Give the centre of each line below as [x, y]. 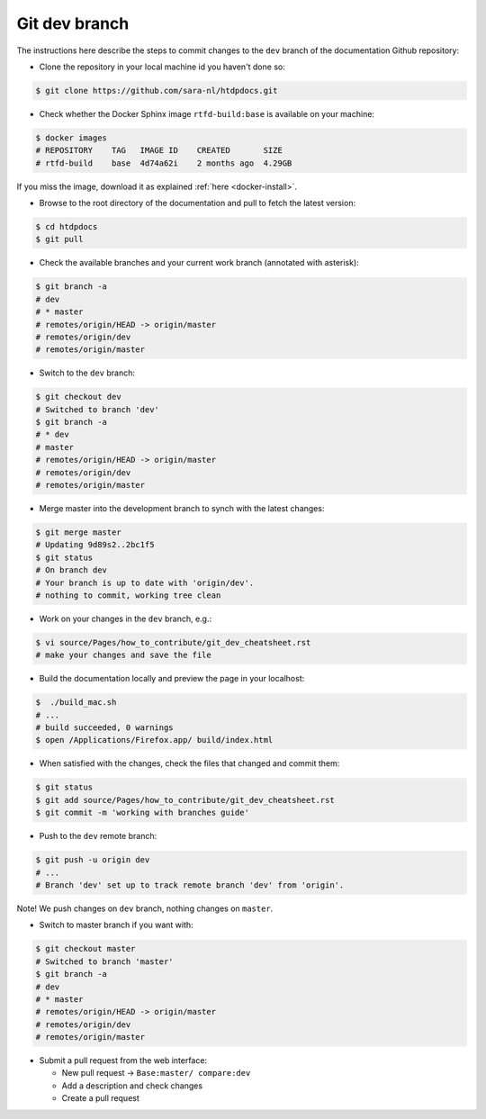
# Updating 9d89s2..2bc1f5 [95, 545]
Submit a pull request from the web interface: [123, 1060]
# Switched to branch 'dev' [97, 409]
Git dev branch [73, 23]
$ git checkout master [85, 949]
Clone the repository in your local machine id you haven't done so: [162, 67]
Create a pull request [100, 1098]
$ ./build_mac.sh [76, 703]
